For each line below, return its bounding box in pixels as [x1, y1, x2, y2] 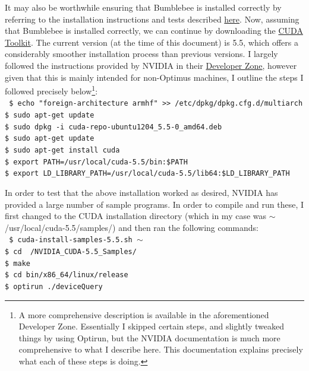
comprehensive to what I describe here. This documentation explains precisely [18, 343, 303, 356]
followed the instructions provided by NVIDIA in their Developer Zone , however [5, 59, 297, 71]
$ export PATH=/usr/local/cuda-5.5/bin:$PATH [5, 157, 188, 166]
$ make [5, 259, 30, 268]
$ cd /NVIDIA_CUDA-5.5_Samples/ [5, 248, 137, 256]
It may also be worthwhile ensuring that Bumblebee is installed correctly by [5, 1, 282, 13]
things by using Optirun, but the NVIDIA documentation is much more [18, 331, 280, 344]
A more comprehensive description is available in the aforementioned [18, 308, 269, 321]
